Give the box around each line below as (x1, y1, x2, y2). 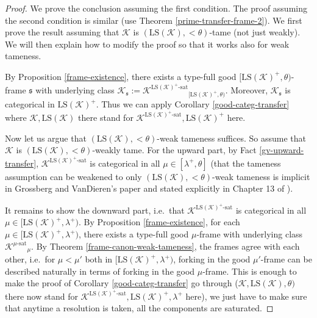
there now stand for (5, 289, 78, 302)
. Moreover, (225, 83, 268, 96)
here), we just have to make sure (185, 289, 307, 302)
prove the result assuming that (5, 26, 119, 38)
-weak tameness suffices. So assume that (157, 131, 306, 144)
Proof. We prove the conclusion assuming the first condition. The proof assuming (5, 2, 307, 14)
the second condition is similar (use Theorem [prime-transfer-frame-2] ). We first (5, 13, 302, 26)
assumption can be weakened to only (5, 170, 142, 182)
